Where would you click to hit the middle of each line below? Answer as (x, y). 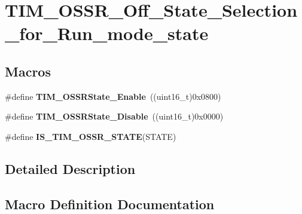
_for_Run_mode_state (107, 33)
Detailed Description (70, 168)
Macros (28, 71)
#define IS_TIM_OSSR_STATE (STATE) (91, 136)
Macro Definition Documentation (110, 204)
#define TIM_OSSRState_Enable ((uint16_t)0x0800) (113, 96)
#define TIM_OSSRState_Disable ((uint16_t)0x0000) (114, 116)
